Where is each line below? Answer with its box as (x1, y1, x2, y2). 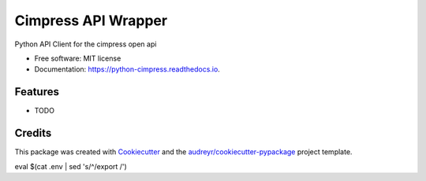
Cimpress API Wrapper (14, 12, 168, 29)
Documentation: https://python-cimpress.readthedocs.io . (34, 65, 220, 74)
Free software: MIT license (34, 54, 121, 63)
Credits (14, 127, 52, 140)
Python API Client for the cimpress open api (14, 39, 157, 49)
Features (14, 85, 59, 98)
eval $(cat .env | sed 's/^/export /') (14, 161, 128, 171)
